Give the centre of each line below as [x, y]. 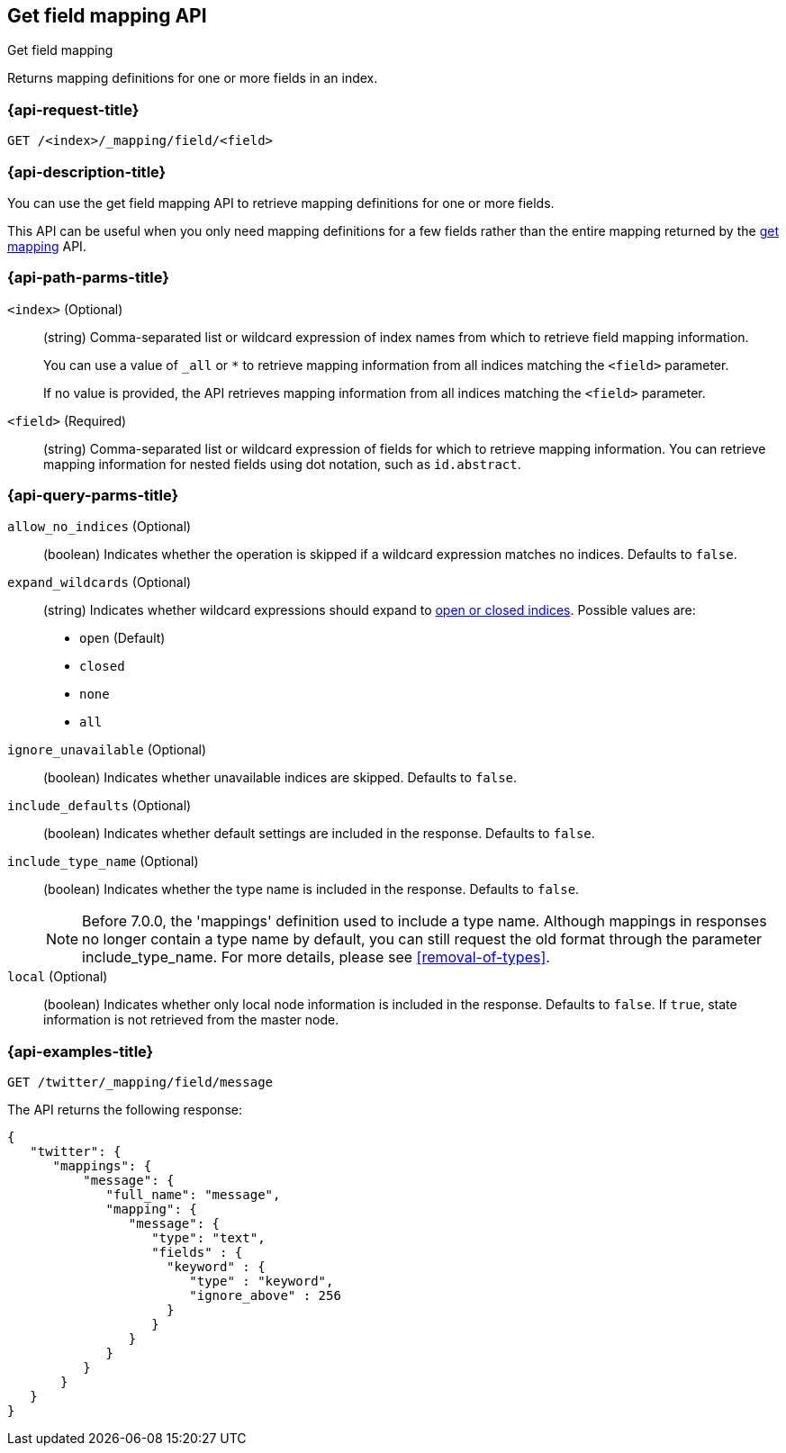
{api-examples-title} [81, 1051]
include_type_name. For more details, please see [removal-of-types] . [316, 957]
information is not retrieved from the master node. [191, 1020]
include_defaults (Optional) [99, 806]
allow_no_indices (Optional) [99, 527]
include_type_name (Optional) [103, 862]
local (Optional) [58, 977]
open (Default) [122, 638]
